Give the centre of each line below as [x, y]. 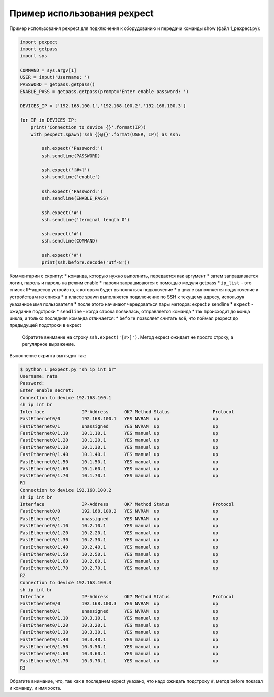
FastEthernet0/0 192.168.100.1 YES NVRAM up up [119, 419]
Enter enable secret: [47, 390]
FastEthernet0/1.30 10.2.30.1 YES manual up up [119, 540]
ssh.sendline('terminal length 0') [86, 220]
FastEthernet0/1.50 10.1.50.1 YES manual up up [119, 462]
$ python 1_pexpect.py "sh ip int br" [68, 369]
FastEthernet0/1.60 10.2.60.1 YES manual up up [119, 561]
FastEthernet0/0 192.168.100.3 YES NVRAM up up [119, 604]
